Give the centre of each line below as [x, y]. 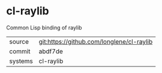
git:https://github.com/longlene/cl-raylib [96, 41]
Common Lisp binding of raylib [44, 28]
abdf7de [51, 51]
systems [21, 61]
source [19, 41]
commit [20, 51]
